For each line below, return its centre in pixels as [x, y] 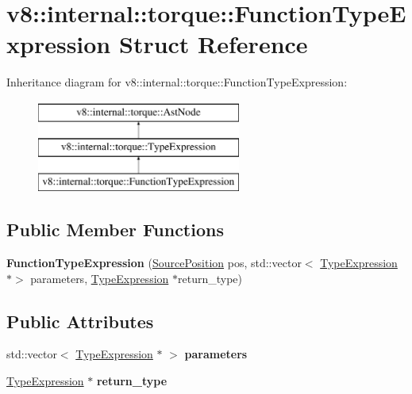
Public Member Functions [115, 230]
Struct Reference [213, 44]
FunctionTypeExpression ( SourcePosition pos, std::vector [154, 263]
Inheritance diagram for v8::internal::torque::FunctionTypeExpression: [177, 82]
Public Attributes [80, 321]
